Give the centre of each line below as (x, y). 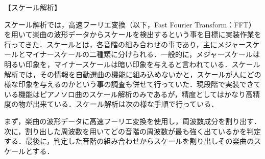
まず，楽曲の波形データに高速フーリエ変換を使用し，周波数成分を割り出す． (132, 121)
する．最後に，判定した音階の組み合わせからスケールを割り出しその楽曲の (129, 141)
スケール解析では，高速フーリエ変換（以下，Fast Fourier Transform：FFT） (130, 24)
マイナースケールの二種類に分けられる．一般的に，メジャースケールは (142, 54)
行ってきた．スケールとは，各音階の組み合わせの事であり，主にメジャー (125, 44)
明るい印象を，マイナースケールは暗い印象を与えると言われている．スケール (132, 64)
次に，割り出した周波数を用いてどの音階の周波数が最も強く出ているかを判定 (132, 131)
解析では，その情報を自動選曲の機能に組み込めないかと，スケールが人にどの (133, 74)
